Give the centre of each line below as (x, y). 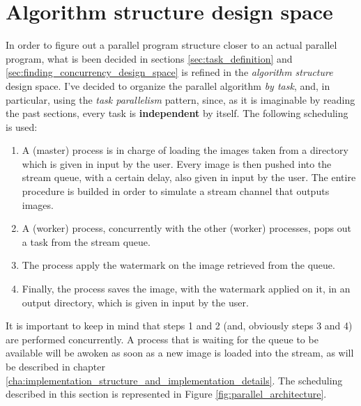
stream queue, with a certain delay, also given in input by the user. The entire (189, 177)
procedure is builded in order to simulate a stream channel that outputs (176, 191)
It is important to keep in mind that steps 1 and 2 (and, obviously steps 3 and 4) (179, 326)
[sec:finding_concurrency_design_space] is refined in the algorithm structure (169, 72)
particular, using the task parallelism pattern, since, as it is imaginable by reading (180, 99)
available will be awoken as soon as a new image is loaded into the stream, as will (180, 353)
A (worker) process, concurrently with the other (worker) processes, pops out (186, 228)
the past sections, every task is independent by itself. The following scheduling (177, 113)
